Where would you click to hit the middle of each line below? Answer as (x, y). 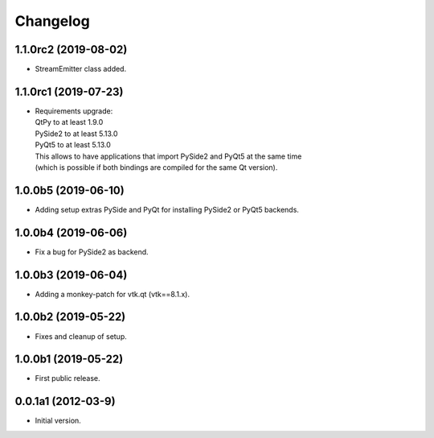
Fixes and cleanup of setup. (81, 336)
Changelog (52, 21)
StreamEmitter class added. (81, 69)
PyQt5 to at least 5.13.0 (73, 145)
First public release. (68, 378)
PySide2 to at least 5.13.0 (76, 134)
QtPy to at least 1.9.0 (69, 122)
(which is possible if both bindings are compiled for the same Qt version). (156, 167)
